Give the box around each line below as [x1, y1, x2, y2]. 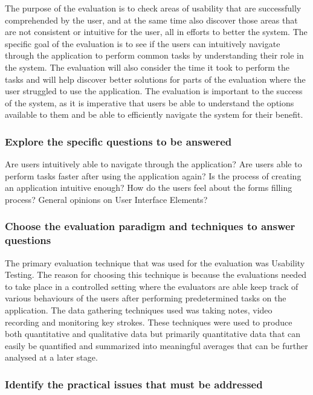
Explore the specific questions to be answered [5, 133, 232, 149]
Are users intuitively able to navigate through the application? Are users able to [5, 158, 302, 170]
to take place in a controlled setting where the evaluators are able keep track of [5, 280, 298, 292]
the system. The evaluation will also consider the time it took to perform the [5, 60, 289, 73]
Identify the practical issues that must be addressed [5, 376, 263, 391]
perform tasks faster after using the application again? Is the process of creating [5, 169, 302, 182]
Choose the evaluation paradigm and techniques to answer [5, 219, 295, 234]
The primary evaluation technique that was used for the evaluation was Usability [5, 256, 305, 269]
